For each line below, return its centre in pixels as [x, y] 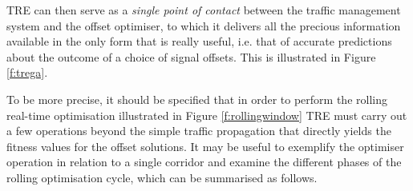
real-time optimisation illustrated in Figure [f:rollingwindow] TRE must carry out [207, 115]
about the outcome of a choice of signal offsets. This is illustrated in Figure [191, 56]
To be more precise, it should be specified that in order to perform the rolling [197, 99]
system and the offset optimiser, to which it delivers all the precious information [204, 25]
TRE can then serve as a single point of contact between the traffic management [204, 10]
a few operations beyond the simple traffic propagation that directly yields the [199, 131]
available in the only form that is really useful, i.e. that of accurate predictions [199, 41]
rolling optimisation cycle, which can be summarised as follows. [162, 177]
